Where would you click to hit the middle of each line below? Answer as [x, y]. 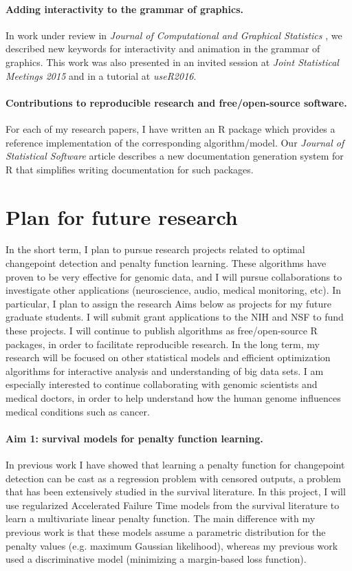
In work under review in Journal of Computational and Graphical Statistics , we [174, 35]
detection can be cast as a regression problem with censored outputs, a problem [173, 478]
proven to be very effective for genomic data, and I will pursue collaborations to [174, 276]
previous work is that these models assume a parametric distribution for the [166, 531]
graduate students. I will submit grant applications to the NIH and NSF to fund [175, 317]
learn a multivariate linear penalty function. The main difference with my [161, 518]
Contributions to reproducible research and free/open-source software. [176, 102]
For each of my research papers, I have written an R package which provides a [170, 128]
